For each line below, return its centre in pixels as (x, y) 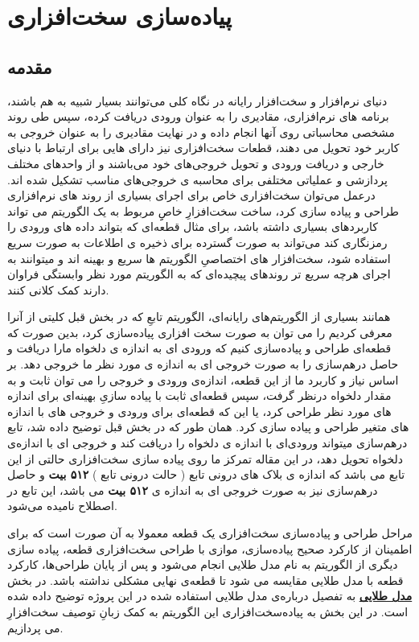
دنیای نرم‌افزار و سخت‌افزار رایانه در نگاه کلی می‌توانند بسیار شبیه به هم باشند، (197, 100)
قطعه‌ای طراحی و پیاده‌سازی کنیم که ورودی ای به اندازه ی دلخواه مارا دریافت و (199, 348)
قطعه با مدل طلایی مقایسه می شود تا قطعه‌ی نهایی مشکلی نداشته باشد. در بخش (205, 580)
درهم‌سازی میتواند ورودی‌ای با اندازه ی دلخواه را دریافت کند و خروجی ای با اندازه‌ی (207, 443)
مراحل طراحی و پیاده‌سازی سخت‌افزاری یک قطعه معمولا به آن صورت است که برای (210, 533)
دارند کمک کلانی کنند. (58, 289)
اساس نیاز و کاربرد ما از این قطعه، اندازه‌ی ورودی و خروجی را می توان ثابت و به (203, 379)
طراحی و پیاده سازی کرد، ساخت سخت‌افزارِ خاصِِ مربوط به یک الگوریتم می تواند (203, 210)
